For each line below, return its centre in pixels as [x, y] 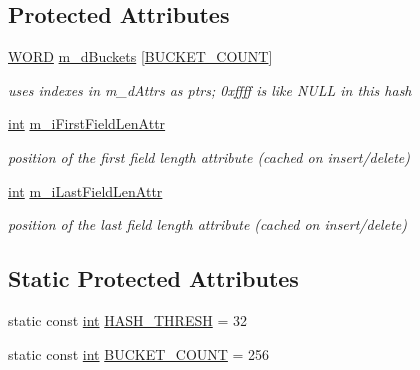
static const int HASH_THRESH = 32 [127, 319]
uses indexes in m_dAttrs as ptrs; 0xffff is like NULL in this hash [210, 89]
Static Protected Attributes [153, 278]
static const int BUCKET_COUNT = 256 [139, 353]
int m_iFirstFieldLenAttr [87, 123]
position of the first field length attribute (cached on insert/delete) [209, 156]
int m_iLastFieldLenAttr [85, 190]
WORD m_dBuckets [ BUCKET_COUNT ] [140, 56]
